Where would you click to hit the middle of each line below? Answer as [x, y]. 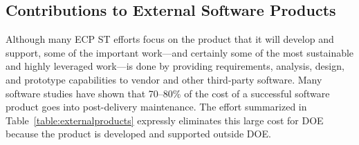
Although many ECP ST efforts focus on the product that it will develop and [170, 39]
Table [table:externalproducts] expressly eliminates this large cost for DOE [165, 120]
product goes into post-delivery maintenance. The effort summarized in [156, 107]
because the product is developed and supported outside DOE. [138, 134]
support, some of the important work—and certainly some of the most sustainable [180, 52]
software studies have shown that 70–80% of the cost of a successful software [168, 93]
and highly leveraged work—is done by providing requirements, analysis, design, [175, 66]
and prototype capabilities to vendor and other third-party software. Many [164, 79]
